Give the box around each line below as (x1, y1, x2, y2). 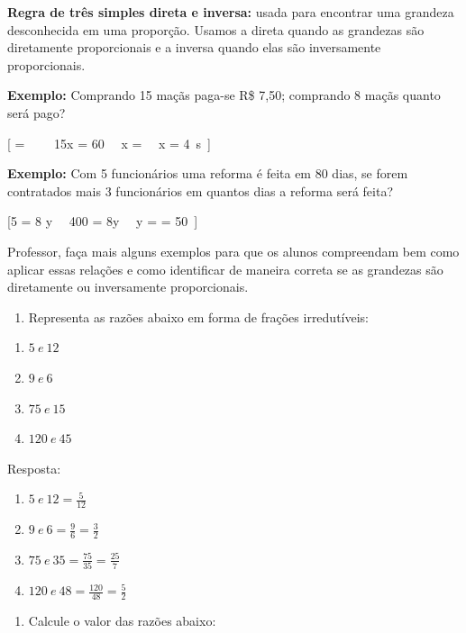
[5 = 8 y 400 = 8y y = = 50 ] (7, 212, 198, 231)
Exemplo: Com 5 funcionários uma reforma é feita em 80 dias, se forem (7, 164, 408, 183)
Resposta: (7, 458, 61, 477)
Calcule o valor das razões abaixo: (28, 611, 216, 630)
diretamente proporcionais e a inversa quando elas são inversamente (7, 38, 381, 57)
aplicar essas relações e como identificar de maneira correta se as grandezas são (7, 259, 443, 278)
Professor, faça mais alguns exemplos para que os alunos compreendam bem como (7, 241, 460, 260)
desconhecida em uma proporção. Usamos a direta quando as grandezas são (7, 20, 425, 39)
